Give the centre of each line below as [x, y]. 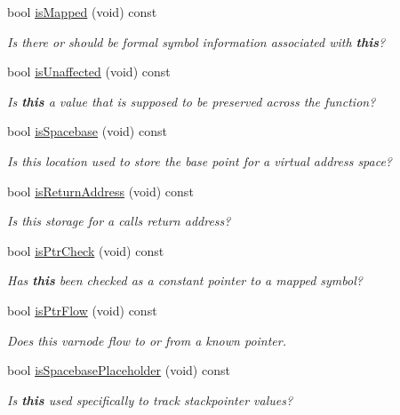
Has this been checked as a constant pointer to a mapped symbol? [185, 280]
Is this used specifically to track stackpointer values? [150, 399]
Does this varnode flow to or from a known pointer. [147, 340]
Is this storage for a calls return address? [119, 221]
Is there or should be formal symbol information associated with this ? [196, 41]
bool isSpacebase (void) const [87, 131]
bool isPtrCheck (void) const [86, 250]
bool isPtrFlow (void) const [82, 310]
